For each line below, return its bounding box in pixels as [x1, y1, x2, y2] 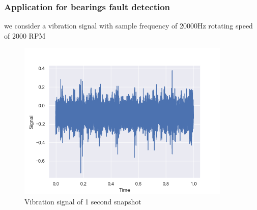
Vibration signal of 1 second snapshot [24, 196, 141, 206]
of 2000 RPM [4, 30, 46, 41]
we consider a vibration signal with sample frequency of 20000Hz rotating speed [4, 20, 253, 31]
